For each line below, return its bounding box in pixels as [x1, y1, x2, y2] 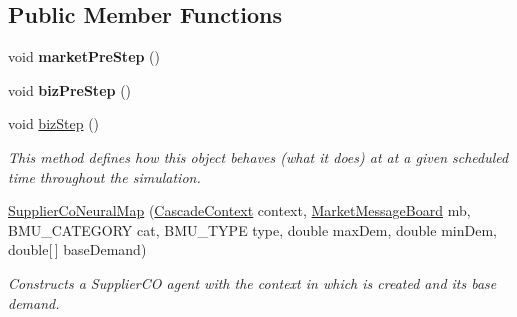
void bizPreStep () [8, 79, 132, 100]
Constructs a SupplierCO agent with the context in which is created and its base [8, 272, 497, 293]
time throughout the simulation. [8, 166, 201, 187]
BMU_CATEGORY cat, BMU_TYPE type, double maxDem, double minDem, [8, 219, 497, 240]
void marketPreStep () [8, 46, 161, 67]
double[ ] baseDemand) [8, 239, 147, 260]
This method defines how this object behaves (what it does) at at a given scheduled [8, 146, 509, 167]
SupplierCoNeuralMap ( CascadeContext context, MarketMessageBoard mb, [8, 200, 471, 221]
